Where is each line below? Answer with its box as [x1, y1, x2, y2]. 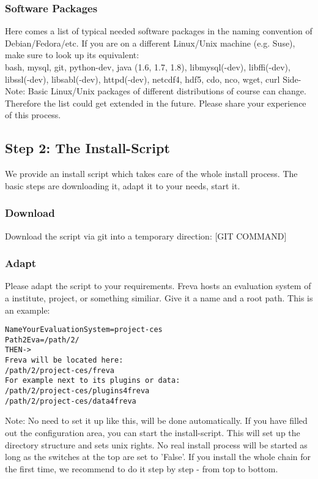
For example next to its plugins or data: [5, 376, 180, 385]
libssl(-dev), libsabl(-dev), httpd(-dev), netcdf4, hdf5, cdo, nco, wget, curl [5, 72, 280, 85]
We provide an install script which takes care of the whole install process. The [5, 167, 298, 180]
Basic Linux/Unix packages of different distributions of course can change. [28, 85, 306, 97]
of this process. [5, 108, 61, 121]
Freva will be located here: [5, 356, 124, 365]
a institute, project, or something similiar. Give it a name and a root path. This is [5, 291, 313, 304]
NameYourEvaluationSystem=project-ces [5, 325, 163, 334]
